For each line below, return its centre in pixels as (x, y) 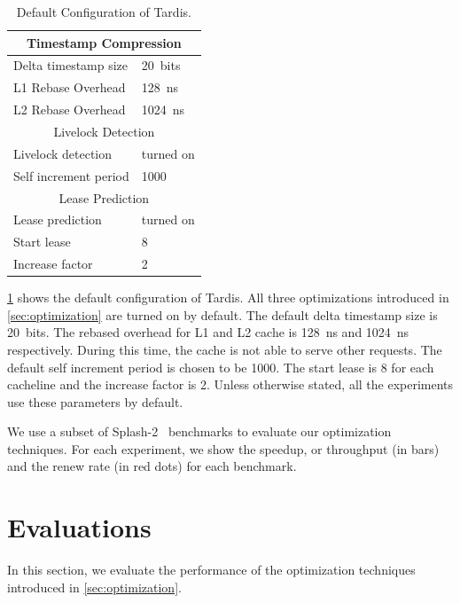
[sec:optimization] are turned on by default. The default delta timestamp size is (222, 314)
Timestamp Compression (104, 42)
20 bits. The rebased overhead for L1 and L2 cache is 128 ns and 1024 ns (208, 332)
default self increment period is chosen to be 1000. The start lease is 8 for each (221, 367)
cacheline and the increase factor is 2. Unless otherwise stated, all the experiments (230, 384)
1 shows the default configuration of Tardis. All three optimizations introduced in (228, 298)
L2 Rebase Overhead (70, 110)
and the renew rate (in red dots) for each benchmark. (152, 466)
